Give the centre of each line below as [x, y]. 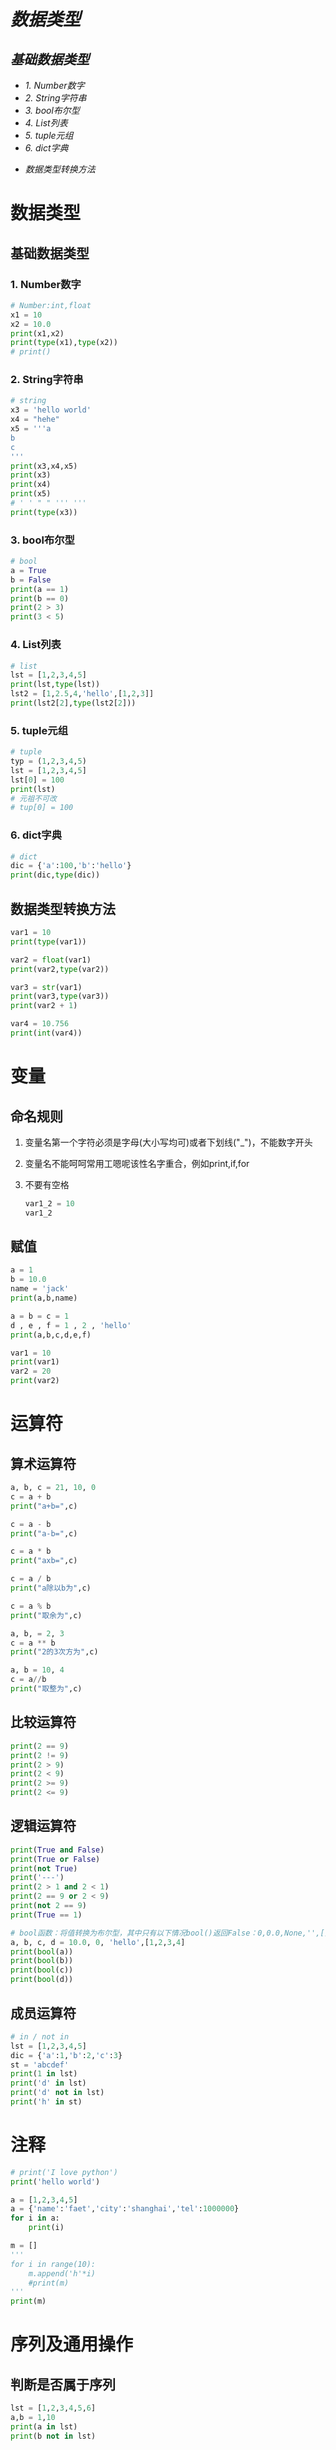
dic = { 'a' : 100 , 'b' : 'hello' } [71, 866]
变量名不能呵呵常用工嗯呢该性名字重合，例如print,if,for [137, 1163]
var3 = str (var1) [46, 987]
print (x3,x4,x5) [44, 466]
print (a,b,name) [44, 1298]
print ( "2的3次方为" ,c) [54, 1652]
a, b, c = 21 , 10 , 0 [53, 1488]
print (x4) [31, 485]
